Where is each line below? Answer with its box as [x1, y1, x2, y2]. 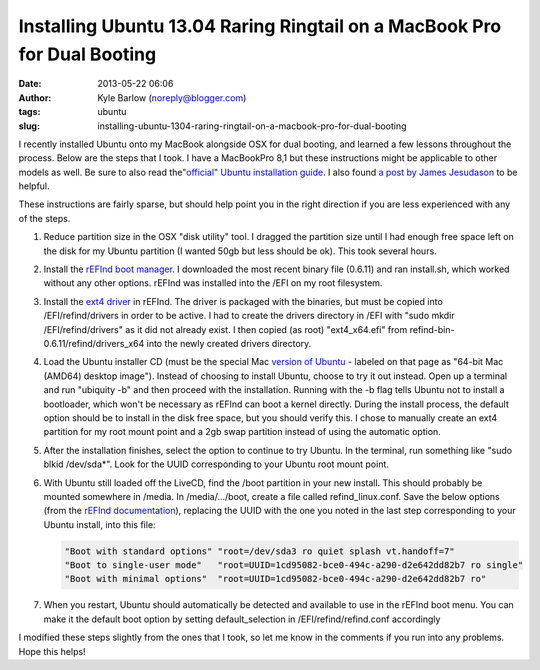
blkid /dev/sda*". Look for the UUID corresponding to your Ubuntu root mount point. [43, 458, 390, 470]
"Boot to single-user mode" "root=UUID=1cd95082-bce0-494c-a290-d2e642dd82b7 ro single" [64, 560, 524, 571]
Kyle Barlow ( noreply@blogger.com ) [97, 91, 247, 104]
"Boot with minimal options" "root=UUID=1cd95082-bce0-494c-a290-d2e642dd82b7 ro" [64, 573, 487, 585]
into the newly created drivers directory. [146, 337, 312, 349]
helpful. [18, 180, 50, 192]
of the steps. [18, 212, 71, 224]
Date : [18, 78, 42, 90]
